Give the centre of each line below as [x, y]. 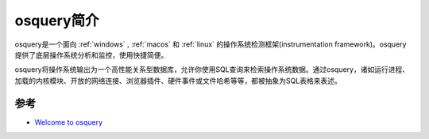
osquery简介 [57, 21]
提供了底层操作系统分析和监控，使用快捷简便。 [91, 54]
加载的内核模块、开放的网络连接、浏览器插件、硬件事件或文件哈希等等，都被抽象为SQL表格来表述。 [178, 81]
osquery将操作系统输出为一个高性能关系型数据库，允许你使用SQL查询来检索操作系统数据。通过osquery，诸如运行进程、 [212, 69]
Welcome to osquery [69, 122]
